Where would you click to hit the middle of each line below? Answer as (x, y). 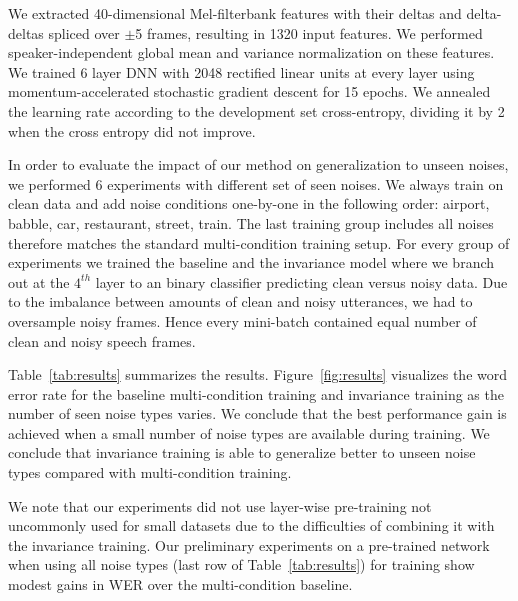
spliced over (84, 32)
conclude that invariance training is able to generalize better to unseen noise (242, 452)
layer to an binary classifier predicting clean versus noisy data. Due (301, 281)
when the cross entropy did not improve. (132, 130)
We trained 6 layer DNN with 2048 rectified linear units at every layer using (241, 71)
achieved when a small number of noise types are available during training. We (249, 432)
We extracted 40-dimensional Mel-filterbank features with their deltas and (235, 13)
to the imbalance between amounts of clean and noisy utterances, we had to (240, 301)
